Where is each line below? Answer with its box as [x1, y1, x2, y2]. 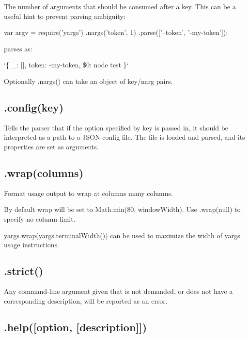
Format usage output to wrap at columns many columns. [4, 188, 173, 198]
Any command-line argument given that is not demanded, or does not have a [4, 286, 233, 296]
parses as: [4, 43, 32, 53]
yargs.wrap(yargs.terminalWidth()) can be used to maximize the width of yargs [4, 230, 240, 240]
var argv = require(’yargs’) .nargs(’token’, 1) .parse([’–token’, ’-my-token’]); [4, 27, 228, 37]
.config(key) [4, 99, 64, 114]
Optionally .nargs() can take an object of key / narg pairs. [4, 76, 173, 86]
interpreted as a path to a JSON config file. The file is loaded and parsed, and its [4, 132, 245, 142]
